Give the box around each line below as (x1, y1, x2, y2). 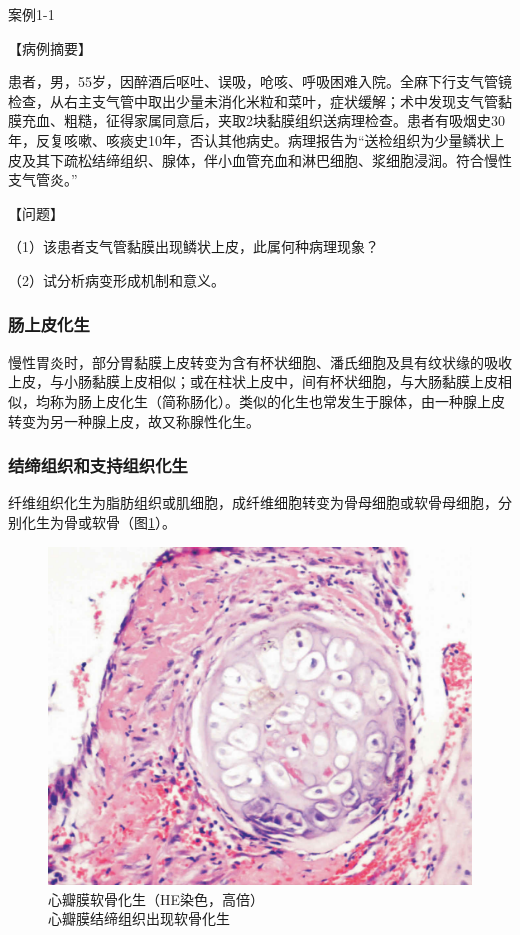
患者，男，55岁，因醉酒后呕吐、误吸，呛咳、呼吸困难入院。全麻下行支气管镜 (8, 71, 512, 92)
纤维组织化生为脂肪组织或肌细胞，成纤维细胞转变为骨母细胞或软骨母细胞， (8, 492, 498, 513)
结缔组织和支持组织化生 (8, 453, 188, 478)
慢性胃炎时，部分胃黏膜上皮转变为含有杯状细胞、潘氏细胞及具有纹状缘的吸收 (8, 351, 512, 372)
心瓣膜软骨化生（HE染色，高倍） (48, 888, 265, 909)
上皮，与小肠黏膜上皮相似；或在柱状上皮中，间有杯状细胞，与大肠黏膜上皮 (8, 371, 498, 392)
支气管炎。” (8, 169, 78, 190)
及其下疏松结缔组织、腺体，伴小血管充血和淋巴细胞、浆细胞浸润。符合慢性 (21, 149, 512, 170)
